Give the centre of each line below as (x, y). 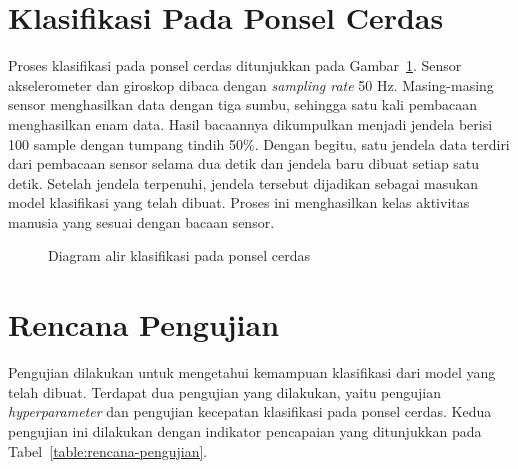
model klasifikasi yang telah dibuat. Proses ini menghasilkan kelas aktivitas (239, 202)
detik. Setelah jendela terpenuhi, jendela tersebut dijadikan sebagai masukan (243, 182)
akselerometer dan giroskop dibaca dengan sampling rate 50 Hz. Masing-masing (251, 84)
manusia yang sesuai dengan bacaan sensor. (141, 221)
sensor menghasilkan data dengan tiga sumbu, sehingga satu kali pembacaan (243, 104)
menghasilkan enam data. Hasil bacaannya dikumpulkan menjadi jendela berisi (250, 123)
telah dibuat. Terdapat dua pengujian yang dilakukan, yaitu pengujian (225, 391)
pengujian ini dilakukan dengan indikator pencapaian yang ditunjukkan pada (245, 430)
